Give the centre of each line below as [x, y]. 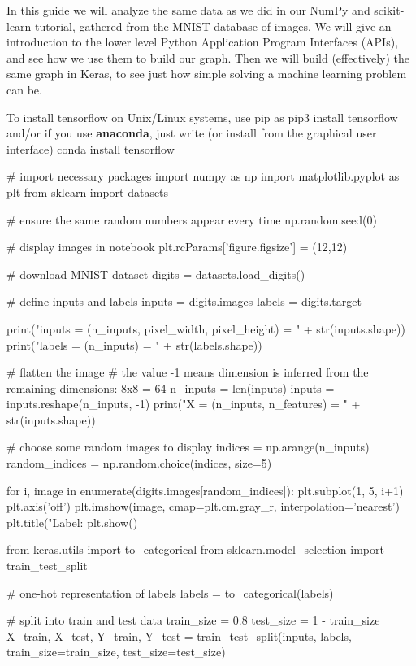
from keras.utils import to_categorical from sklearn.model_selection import [195, 549]
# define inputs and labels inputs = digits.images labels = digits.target [184, 301]
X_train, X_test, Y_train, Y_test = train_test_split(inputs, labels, [179, 636]
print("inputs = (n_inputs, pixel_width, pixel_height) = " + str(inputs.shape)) [206, 328]
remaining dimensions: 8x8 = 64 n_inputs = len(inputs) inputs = [171, 387]
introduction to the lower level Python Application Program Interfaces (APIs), [203, 42]
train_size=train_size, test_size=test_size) [116, 652]
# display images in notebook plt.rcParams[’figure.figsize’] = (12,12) [177, 247]
